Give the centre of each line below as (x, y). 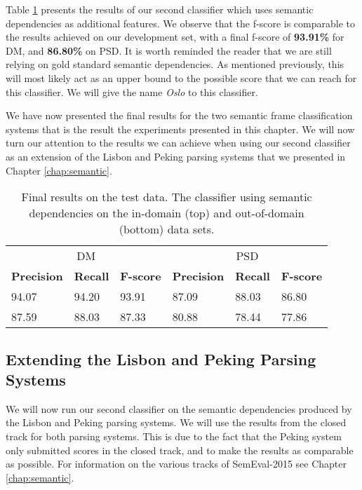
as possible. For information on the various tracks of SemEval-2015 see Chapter (176, 464)
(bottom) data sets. (167, 229)
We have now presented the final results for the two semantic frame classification (179, 115)
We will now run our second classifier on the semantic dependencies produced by (179, 408)
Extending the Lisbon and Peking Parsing (161, 359)
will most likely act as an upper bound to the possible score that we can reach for (181, 77)
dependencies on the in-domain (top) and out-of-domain (167, 213)
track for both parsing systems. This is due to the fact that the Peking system (174, 436)
